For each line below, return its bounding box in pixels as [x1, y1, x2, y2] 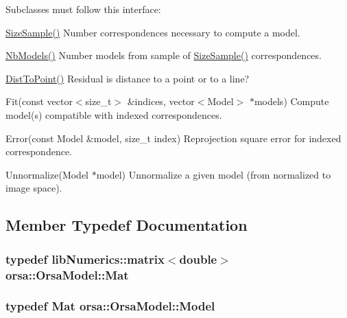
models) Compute [254, 94, 329, 109]
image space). [5, 181, 62, 195]
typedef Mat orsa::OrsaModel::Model [5, 297, 215, 315]
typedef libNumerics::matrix [5, 250, 165, 267]
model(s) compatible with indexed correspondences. [5, 107, 222, 122]
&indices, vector [127, 94, 195, 109]
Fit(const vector [5, 94, 73, 109]
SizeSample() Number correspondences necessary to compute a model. [5, 25, 300, 39]
